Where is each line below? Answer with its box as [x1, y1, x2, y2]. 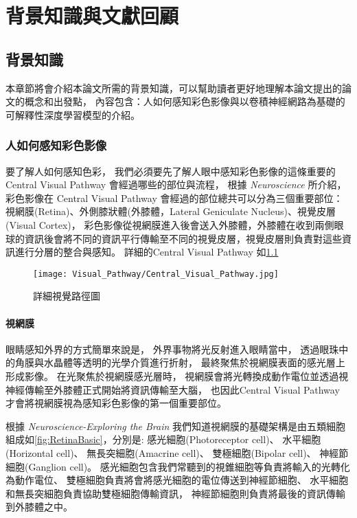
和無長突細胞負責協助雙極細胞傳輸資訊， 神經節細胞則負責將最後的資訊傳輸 [5, 486, 345, 500]
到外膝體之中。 [5, 499, 73, 514]
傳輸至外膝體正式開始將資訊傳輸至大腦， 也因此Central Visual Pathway [24, 382, 340, 396]
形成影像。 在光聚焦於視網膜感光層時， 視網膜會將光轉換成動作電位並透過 [5, 368, 339, 383]
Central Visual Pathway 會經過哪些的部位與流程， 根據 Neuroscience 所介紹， [5, 177, 347, 192]
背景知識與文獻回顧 [5, 1, 179, 30]
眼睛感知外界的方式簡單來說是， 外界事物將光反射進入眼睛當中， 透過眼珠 [5, 341, 339, 356]
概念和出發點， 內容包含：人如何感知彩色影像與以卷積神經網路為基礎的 [24, 94, 345, 109]
